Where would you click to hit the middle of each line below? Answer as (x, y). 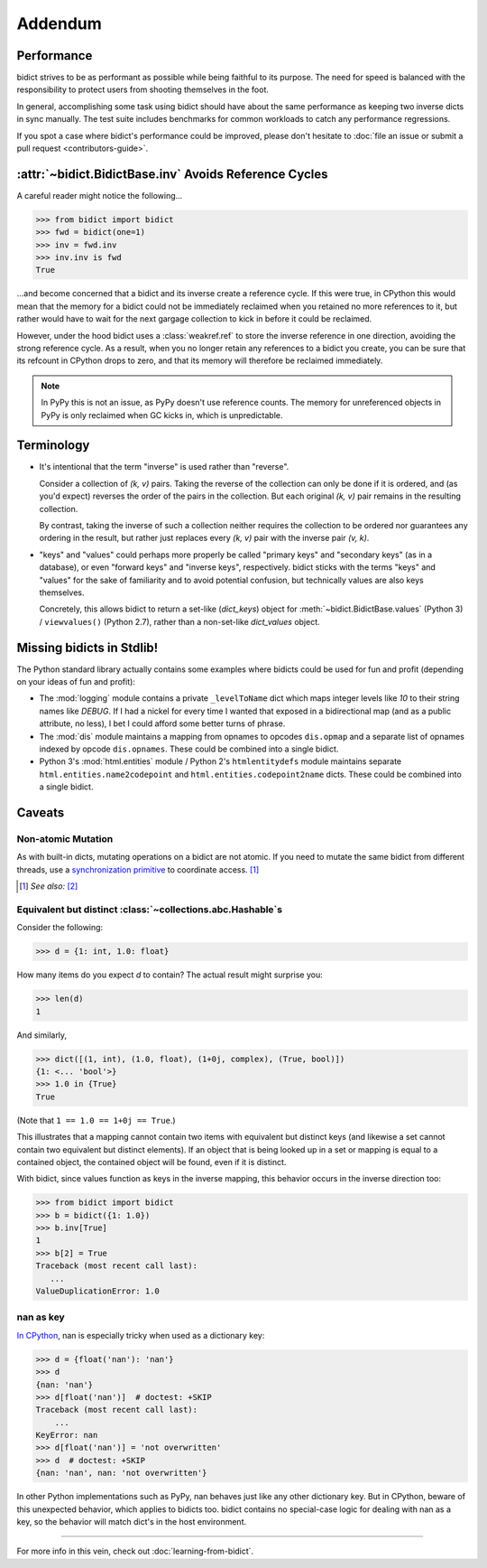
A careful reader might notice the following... (100, 195)
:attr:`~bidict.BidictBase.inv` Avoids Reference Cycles (172, 174)
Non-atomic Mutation (65, 838)
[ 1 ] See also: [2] (49, 886)
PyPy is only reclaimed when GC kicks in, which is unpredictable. (162, 415)
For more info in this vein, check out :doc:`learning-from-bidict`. (135, 1551)
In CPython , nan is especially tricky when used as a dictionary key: (141, 1335)
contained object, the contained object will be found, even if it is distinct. (152, 1162)
